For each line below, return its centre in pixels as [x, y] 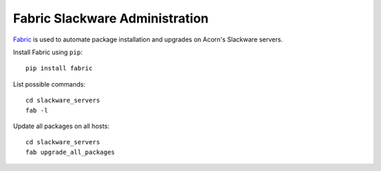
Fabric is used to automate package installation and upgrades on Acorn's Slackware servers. [148, 39]
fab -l [37, 110]
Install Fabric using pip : [48, 52]
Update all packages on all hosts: [61, 126]
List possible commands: [49, 84]
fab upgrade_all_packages [71, 152]
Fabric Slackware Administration [111, 18]
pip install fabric [59, 68]
